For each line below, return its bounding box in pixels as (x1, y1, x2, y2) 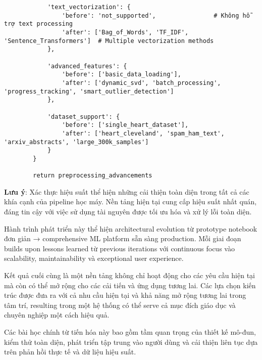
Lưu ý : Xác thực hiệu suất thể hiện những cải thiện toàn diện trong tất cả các (4, 186, 249, 197)
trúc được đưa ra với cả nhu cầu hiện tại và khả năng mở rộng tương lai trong (4, 290, 246, 300)
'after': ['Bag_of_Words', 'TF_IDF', (62, 28, 189, 36)
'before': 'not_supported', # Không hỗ (62, 12, 250, 19)
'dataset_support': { (47, 113, 120, 120)
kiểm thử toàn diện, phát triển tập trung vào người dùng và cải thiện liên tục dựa (4, 336, 258, 347)
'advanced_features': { (47, 62, 127, 70)
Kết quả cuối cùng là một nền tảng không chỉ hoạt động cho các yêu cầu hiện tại (4, 269, 255, 280)
